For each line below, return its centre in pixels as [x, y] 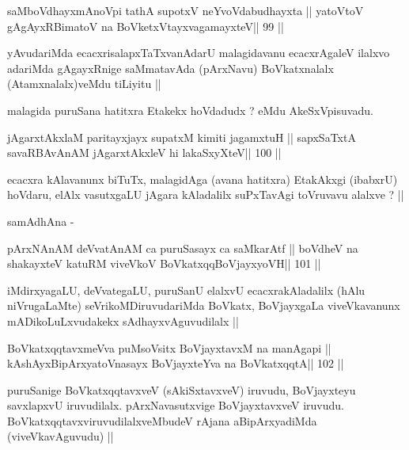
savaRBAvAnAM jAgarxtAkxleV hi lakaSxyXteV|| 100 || [144, 153]
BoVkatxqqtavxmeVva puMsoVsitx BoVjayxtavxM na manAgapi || [169, 347]
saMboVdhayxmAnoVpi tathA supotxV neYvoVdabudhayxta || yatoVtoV [186, 10]
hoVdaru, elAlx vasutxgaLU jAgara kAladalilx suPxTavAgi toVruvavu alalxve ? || [206, 194]
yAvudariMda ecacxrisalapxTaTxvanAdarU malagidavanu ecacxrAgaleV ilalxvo [199, 53]
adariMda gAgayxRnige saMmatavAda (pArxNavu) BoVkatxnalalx [170, 68]
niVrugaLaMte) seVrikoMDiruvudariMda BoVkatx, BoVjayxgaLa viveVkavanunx [204, 305]
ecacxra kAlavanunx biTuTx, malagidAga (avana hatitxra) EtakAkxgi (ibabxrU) [203, 179]
